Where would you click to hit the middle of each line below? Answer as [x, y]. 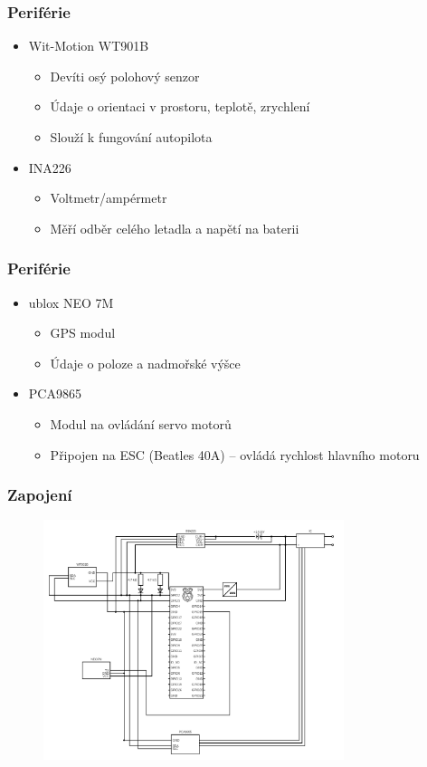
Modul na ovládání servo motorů [141, 423]
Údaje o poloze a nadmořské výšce [145, 363]
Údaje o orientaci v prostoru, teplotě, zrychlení [180, 106]
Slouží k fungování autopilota [131, 137]
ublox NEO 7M [71, 302]
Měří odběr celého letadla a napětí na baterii [175, 228]
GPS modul [83, 333]
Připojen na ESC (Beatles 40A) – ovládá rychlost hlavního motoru [235, 454]
